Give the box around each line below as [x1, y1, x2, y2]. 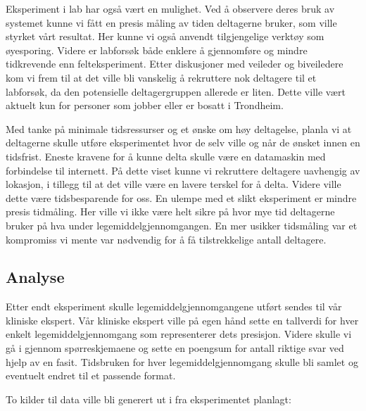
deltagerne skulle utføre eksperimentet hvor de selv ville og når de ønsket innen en [6, 135, 360, 150]
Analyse [6, 266, 65, 288]
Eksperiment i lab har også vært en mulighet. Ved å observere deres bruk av [6, 1, 335, 15]
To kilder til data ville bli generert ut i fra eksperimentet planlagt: [6, 391, 291, 406]
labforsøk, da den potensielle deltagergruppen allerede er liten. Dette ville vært [6, 84, 346, 99]
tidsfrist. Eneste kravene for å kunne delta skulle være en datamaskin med [6, 148, 326, 163]
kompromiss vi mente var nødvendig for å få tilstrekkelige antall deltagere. [6, 232, 327, 246]
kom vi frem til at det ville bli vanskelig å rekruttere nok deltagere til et [6, 70, 317, 84]
